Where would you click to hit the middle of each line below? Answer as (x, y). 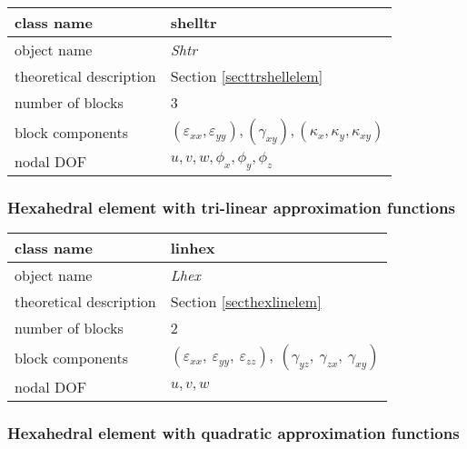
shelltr (194, 22)
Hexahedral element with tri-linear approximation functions (231, 207)
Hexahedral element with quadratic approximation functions (233, 433)
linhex (193, 248)
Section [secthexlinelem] (246, 302)
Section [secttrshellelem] (247, 76)
